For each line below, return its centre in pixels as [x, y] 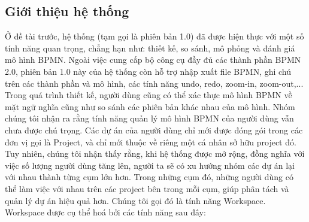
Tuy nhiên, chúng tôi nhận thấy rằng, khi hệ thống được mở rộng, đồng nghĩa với [155, 153]
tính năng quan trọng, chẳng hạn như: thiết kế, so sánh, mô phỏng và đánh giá [150, 48]
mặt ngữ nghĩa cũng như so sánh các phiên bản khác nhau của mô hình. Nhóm [150, 106]
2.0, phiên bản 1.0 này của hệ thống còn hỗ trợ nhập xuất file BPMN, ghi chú [148, 71]
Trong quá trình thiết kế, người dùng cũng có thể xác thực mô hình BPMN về [149, 95]
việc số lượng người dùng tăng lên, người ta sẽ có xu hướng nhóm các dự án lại [150, 165]
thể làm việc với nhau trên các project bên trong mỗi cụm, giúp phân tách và [147, 188]
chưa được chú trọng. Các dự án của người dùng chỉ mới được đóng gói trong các [154, 130]
